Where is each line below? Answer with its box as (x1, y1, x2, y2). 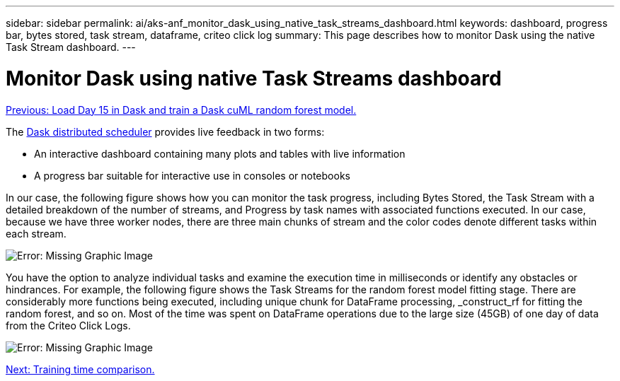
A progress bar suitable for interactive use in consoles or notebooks (34, 169, 350, 182)
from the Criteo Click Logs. (6, 319, 131, 332)
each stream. (6, 227, 67, 240)
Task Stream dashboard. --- (6, 41, 136, 53)
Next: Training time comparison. (6, 363, 155, 375)
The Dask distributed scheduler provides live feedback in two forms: (6, 125, 325, 138)
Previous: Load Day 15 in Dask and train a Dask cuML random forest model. (6, 103, 357, 116)
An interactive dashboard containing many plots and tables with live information (34, 147, 406, 160)
